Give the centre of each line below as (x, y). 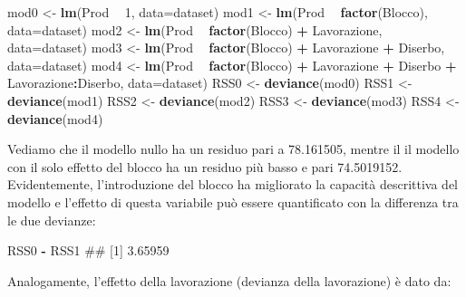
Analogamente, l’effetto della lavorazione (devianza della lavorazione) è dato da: (229, 280)
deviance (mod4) (55, 118)
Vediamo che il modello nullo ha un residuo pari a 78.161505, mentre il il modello (233, 149)
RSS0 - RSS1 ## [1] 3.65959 (88, 250)
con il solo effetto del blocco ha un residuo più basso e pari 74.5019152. (205, 166)
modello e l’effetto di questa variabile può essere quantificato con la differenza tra (233, 201)
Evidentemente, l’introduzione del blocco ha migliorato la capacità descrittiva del (233, 184)
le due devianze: (52, 220)
